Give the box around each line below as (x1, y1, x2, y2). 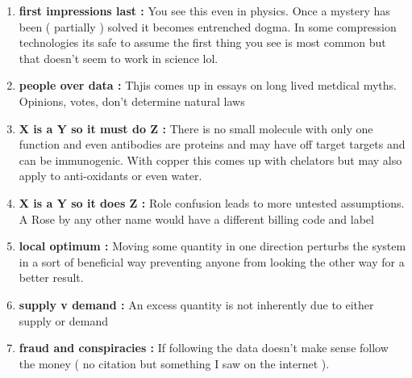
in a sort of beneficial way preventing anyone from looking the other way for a (19, 253, 405, 270)
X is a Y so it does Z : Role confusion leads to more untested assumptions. (19, 194, 405, 211)
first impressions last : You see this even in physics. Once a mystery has (19, 2, 390, 19)
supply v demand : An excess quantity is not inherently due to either (19, 296, 374, 313)
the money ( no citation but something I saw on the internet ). (19, 355, 330, 372)
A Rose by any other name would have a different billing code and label (19, 210, 374, 227)
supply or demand (19, 312, 108, 329)
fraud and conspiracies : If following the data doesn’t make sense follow (19, 339, 389, 356)
